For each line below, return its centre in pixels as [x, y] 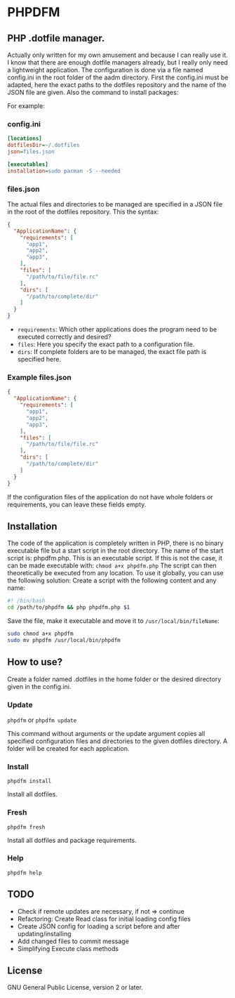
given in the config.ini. [39, 686]
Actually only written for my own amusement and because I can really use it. [117, 55]
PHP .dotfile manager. [56, 38]
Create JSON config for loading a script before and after [99, 926]
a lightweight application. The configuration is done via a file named [105, 70]
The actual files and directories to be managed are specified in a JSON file [115, 204]
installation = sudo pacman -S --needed [64, 171]
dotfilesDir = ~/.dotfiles [43, 145]
